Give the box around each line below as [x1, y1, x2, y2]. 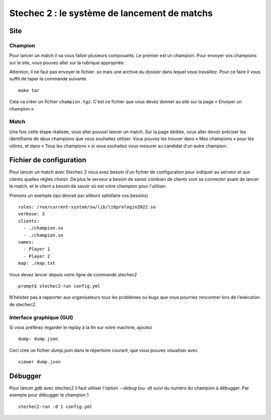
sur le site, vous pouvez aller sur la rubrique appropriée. [9, 59, 125, 65]
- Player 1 [23, 246, 50, 252]
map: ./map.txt [18, 260, 56, 266]
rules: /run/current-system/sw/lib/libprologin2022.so [18, 204, 156, 210]
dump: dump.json [18, 336, 58, 342]
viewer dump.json [18, 359, 61, 365]
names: [18, 239, 35, 245]
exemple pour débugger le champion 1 [9, 392, 89, 398]
